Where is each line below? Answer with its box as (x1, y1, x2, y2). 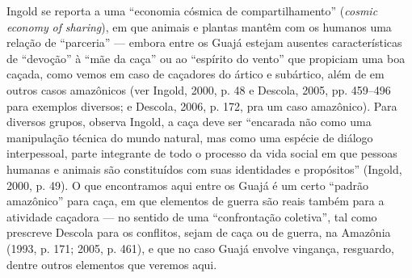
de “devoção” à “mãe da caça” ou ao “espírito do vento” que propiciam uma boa (6, 49, 406, 66)
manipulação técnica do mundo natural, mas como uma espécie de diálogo (6, 128, 373, 145)
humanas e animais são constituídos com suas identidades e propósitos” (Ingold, (6, 160, 402, 177)
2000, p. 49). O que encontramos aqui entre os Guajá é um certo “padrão (6, 176, 368, 193)
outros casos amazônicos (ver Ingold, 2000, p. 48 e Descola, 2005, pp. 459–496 (6, 81, 391, 98)
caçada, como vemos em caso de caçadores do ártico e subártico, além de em (6, 65, 385, 82)
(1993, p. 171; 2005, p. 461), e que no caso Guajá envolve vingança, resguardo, (6, 239, 394, 256)
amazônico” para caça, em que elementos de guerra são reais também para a (6, 192, 385, 209)
